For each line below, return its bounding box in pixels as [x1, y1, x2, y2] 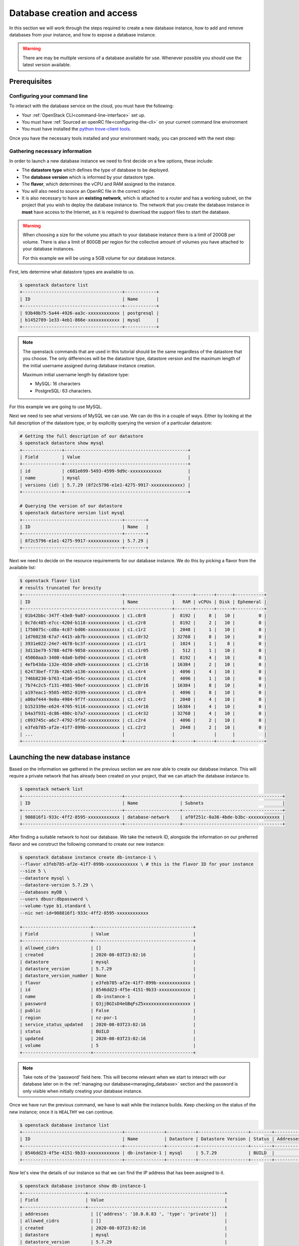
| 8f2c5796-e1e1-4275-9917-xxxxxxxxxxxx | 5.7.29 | [19, 538, 149, 543]
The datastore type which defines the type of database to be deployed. [21, 167, 169, 173]
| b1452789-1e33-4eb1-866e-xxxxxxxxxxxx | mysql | [19, 317, 159, 322]
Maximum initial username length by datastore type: [22, 371, 130, 377]
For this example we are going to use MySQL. [9, 404, 103, 410]
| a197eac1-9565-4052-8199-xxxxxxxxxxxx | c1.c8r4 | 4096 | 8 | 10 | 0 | [19, 689, 267, 695]
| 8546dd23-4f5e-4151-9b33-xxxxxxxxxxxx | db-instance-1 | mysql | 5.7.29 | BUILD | [19, 1150, 275, 1156]
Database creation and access [9, 7, 138, 18]
